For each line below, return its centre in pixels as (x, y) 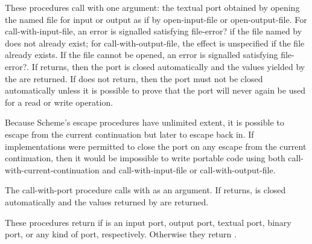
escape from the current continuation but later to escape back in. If (129, 134)
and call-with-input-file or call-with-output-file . (189, 169)
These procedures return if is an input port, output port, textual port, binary (148, 222)
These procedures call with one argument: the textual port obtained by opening (152, 7)
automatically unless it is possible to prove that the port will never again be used (155, 90)
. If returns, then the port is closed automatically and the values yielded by (166, 66)
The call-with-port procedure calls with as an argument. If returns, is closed (145, 190)
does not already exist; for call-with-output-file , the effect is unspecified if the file (155, 43)
